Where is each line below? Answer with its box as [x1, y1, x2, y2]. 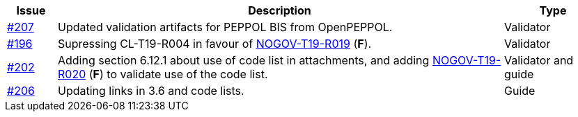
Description [248, 3, 311, 17]
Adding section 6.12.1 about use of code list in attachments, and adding [57, 53, 430, 67]
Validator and [503, 53, 574, 67]
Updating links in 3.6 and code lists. [57, 84, 244, 98]
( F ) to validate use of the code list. [88, 67, 268, 81]
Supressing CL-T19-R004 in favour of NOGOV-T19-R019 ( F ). [57, 37, 372, 51]
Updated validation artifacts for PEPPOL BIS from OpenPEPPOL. [57, 20, 393, 34]
